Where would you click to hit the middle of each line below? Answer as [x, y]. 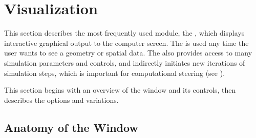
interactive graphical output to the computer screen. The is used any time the [126, 43]
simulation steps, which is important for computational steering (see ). [115, 73]
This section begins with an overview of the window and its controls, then [120, 90]
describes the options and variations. [61, 100]
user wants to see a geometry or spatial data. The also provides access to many [128, 53]
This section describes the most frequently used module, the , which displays [124, 33]
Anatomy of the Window [71, 127]
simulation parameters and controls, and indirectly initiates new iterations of [125, 62]
